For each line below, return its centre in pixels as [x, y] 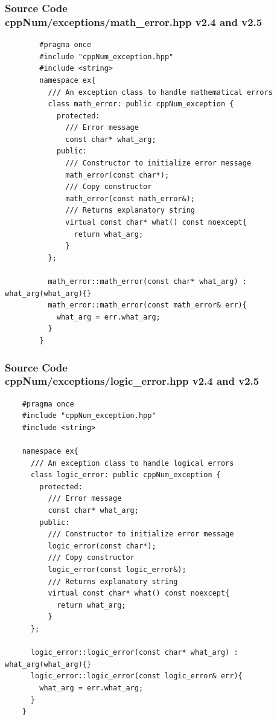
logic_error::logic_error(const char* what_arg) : [134, 653]
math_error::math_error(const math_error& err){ [147, 305]
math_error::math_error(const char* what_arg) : [147, 282]
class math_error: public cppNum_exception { [141, 104]
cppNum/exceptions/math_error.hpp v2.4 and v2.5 [134, 21]
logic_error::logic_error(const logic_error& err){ [136, 676]
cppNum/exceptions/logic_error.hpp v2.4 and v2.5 [132, 381]
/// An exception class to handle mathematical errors [160, 92]
